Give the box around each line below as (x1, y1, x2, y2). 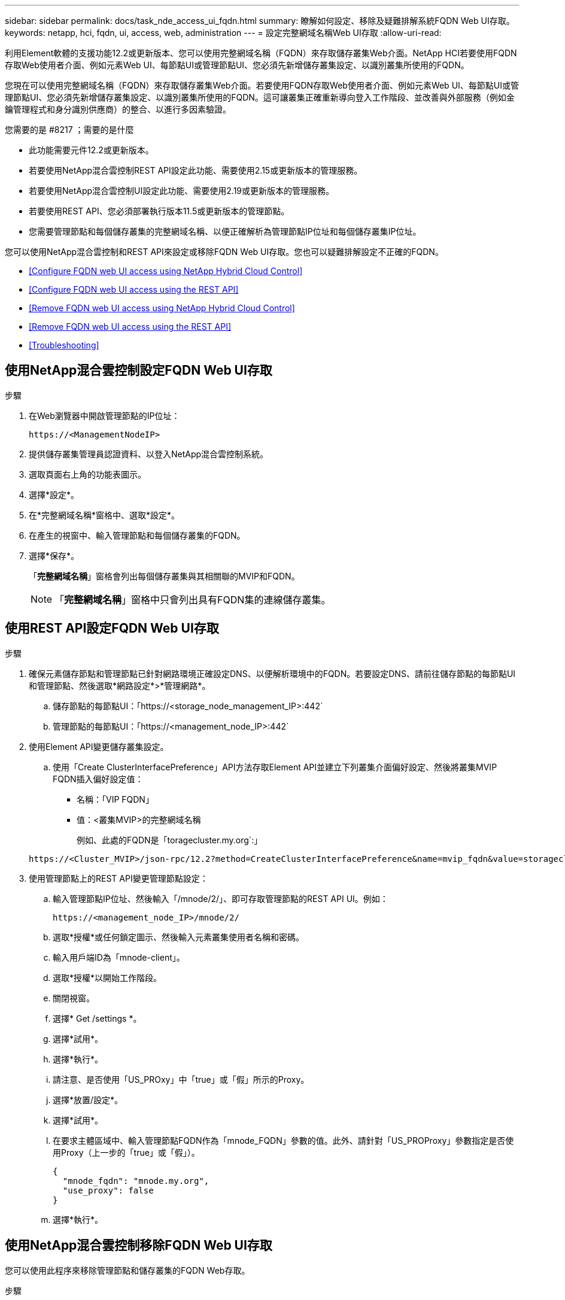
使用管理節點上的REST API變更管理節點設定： (29, 873, 208, 883)
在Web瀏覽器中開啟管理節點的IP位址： (29, 410, 180, 421)
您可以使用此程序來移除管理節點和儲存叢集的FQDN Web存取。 (5, 1265, 250, 1275)
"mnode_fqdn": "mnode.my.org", (62, 1176, 209, 1186)
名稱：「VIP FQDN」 (77, 794, 154, 804)
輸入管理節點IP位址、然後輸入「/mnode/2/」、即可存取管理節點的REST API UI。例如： (53, 893, 388, 904)
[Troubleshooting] (29, 340, 99, 350)
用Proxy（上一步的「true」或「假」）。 (53, 1147, 200, 1158)
